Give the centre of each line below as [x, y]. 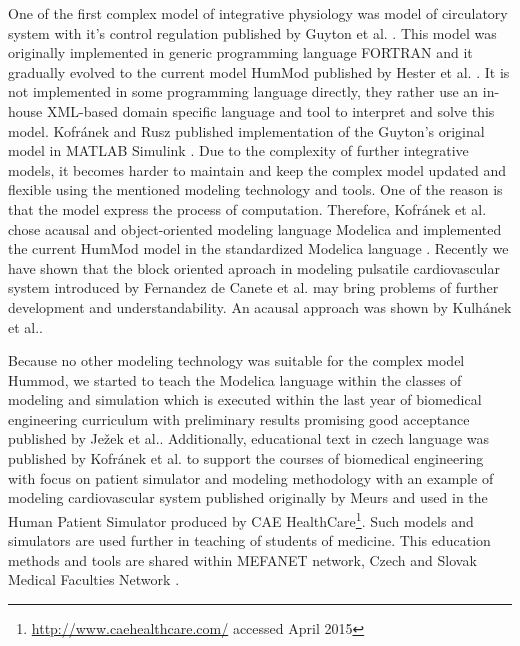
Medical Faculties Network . [94, 579]
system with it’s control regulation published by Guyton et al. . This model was [252, 32]
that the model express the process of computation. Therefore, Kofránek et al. [247, 208]
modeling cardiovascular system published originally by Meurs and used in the [248, 497]
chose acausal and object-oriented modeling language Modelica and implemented [255, 228]
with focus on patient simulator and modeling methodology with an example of [251, 477]
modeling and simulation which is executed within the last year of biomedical [245, 399]
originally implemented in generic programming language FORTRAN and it [240, 52]
